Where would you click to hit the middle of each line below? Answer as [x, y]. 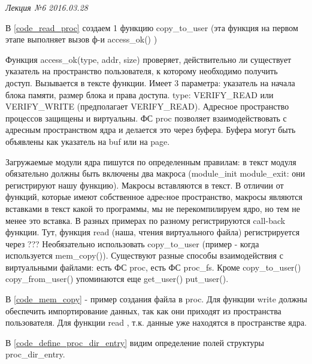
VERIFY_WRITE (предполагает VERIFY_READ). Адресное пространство [147, 106]
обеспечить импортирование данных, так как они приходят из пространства [143, 310]
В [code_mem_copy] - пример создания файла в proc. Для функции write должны [157, 299]
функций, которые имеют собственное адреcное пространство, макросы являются [154, 197]
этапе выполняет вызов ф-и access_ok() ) [81, 39]
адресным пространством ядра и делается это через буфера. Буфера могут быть [151, 130]
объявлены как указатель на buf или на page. [88, 141]
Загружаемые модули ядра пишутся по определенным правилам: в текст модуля [151, 161]
